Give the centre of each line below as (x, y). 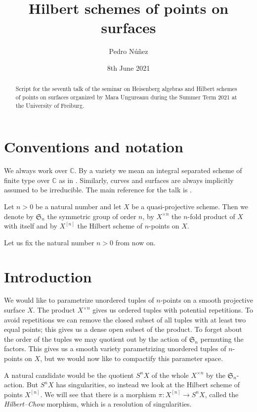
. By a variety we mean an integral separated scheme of (158, 170)
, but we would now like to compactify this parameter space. (132, 358)
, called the (222, 394)
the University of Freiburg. (50, 105)
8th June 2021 (128, 68)
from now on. (135, 242)
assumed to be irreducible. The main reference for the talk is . (98, 190)
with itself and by (31, 226)
